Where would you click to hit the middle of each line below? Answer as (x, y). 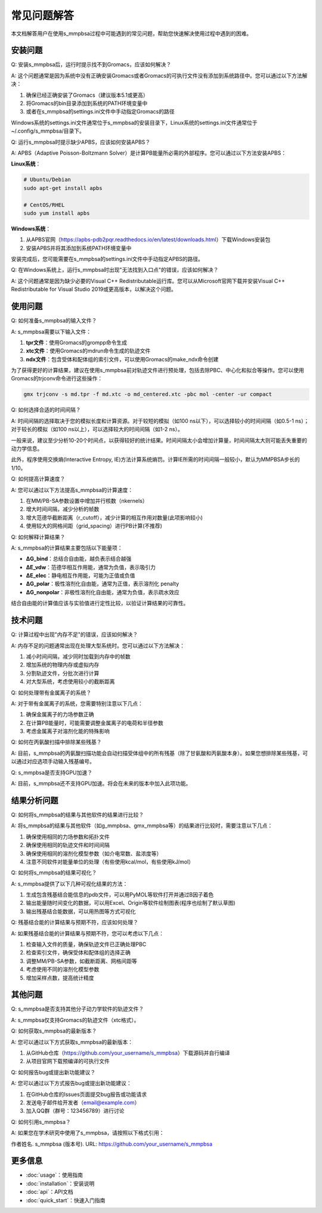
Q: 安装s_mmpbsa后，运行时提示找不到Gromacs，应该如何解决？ (91, 65)
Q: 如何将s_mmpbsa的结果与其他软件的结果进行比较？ (78, 815)
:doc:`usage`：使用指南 (55, 1175)
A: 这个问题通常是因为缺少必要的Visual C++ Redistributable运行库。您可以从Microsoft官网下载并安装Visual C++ (148, 281)
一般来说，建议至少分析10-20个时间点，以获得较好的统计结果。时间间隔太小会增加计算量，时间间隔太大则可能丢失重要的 (159, 440)
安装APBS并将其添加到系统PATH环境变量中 (79, 248)
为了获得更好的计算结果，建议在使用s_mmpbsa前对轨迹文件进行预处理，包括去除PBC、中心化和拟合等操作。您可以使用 (157, 370)
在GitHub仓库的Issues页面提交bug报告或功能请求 (86, 1094)
